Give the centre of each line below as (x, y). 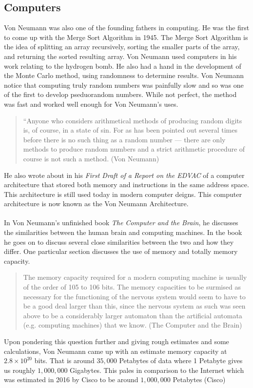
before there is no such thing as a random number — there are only (124, 139)
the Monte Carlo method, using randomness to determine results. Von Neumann (124, 75)
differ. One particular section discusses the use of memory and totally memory (121, 251)
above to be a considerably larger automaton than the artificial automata (133, 315)
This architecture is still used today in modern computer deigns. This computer (123, 194)
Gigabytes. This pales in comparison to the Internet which (157, 370)
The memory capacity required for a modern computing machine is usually (135, 277)
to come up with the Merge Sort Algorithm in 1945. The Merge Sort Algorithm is (126, 37)
